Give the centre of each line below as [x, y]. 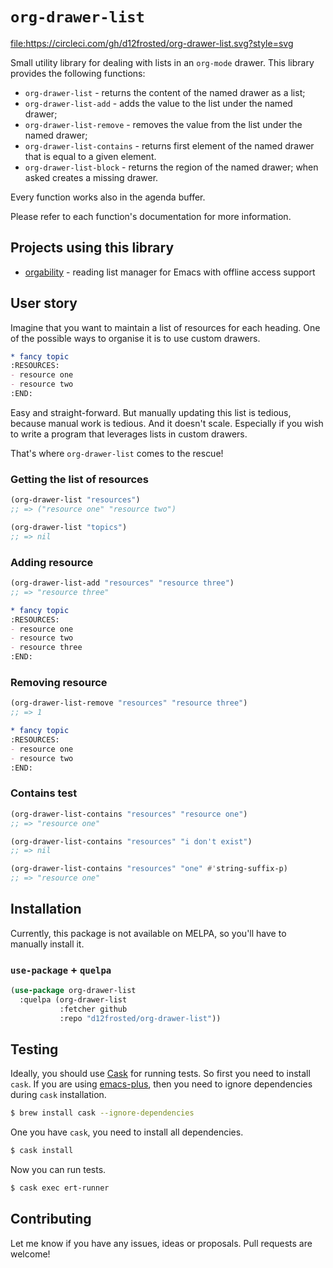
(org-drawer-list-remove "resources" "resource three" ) [129, 703]
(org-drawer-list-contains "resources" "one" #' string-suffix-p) [149, 869]
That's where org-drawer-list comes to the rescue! [117, 453]
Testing [34, 1049]
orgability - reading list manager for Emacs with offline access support [170, 272]
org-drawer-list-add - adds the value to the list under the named [158, 103]
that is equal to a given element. [90, 156]
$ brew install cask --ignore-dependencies [102, 1113]
